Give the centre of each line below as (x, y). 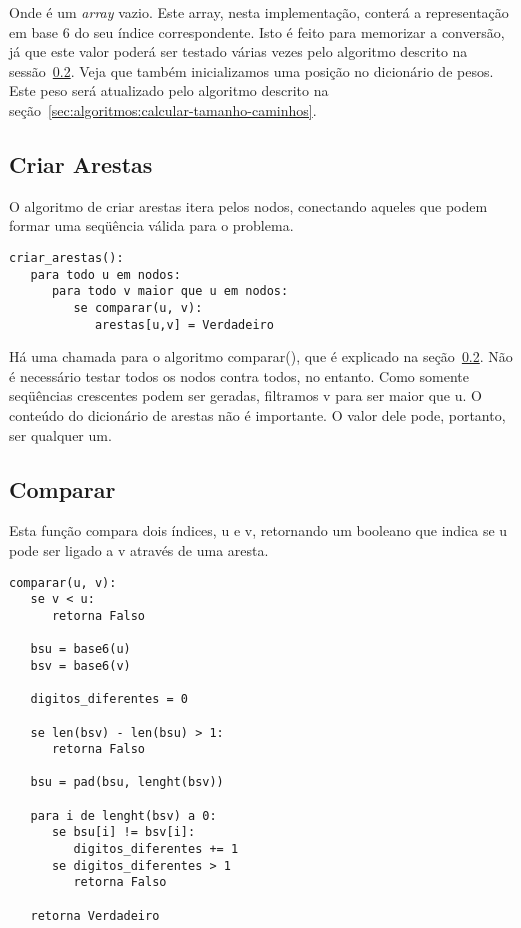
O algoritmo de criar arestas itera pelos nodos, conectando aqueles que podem (248, 205)
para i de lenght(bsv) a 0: (123, 815)
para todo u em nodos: (105, 274)
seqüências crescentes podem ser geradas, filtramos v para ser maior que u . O (245, 395)
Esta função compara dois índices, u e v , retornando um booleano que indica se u (258, 530)
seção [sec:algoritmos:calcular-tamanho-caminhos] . (163, 109)
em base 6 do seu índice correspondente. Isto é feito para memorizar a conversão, (257, 31)
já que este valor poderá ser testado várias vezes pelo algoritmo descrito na (238, 51)
